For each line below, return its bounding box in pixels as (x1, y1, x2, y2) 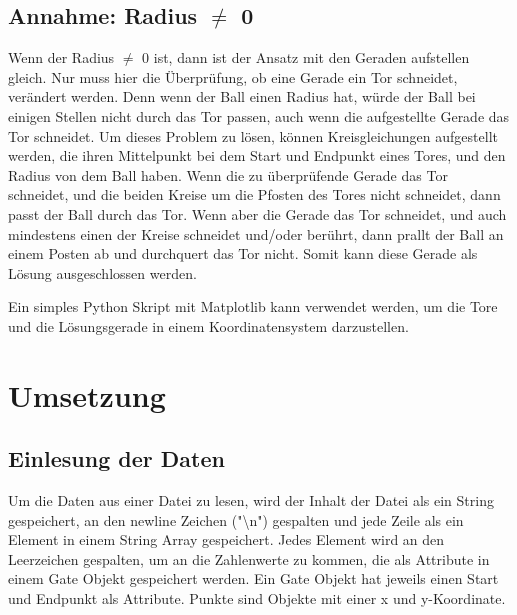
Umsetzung (8, 374, 166, 415)
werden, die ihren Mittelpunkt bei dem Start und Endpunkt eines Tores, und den (8, 145, 506, 166)
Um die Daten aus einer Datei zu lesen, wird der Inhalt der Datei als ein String (8, 490, 494, 511)
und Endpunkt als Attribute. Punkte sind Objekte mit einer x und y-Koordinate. (8, 588, 506, 609)
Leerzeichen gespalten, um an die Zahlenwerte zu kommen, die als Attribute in (8, 548, 490, 569)
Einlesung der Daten (8, 443, 225, 474)
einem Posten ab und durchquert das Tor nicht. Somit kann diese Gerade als (8, 243, 478, 264)
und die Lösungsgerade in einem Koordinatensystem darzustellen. (8, 315, 409, 336)
